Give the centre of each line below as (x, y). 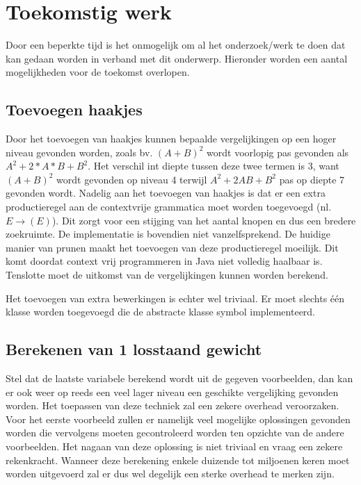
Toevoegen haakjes (74, 109)
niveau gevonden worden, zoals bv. (79, 152)
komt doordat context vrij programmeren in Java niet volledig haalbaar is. (164, 261)
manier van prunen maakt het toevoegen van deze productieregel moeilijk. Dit (172, 247)
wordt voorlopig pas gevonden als (278, 152)
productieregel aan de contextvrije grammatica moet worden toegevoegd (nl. (169, 207)
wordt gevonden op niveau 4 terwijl (132, 179)
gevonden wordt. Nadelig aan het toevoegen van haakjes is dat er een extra (166, 193)
